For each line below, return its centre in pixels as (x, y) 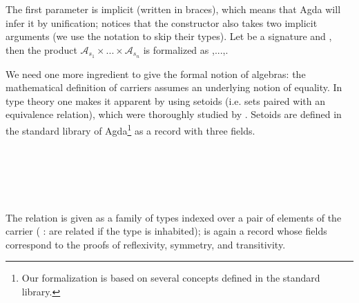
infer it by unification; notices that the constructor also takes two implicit (162, 22)
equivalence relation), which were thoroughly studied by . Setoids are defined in (174, 114)
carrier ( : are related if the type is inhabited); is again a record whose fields (166, 231)
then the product (41, 49)
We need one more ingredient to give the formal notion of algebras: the (156, 74)
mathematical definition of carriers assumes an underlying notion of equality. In (174, 87)
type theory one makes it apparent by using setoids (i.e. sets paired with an (165, 100)
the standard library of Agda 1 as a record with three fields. (130, 129)
